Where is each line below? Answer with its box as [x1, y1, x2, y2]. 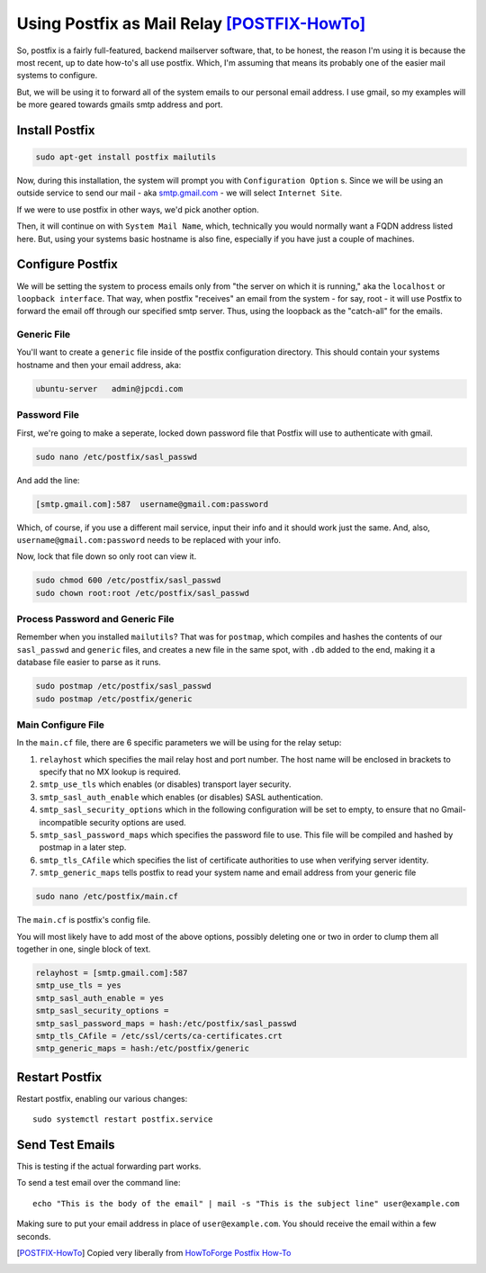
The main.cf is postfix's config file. [16, 915, 151, 925]
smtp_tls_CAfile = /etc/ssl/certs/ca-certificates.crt [35, 1031, 283, 1041]
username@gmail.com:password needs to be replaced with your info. [16, 534, 282, 545]
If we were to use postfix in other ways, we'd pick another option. [16, 203, 260, 215]
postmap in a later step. [39, 842, 127, 853]
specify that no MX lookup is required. [39, 766, 182, 778]
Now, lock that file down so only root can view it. [16, 551, 197, 562]
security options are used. [88, 817, 186, 827]
